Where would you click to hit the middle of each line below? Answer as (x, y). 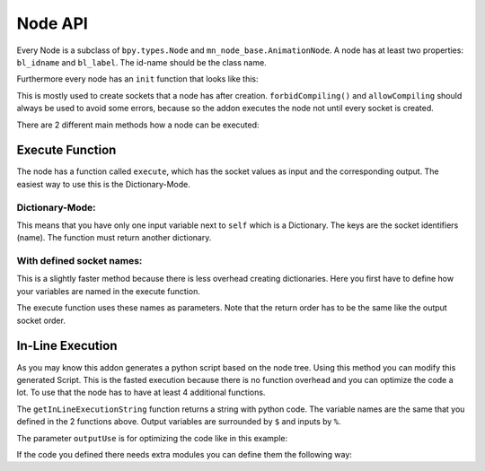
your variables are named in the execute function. (109, 291)
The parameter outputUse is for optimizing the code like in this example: (152, 438)
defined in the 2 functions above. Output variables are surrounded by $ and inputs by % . (179, 422)
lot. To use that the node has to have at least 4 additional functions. (141, 392)
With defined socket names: (79, 261)
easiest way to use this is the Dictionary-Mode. (103, 184)
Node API (53, 23)
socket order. (41, 320)
